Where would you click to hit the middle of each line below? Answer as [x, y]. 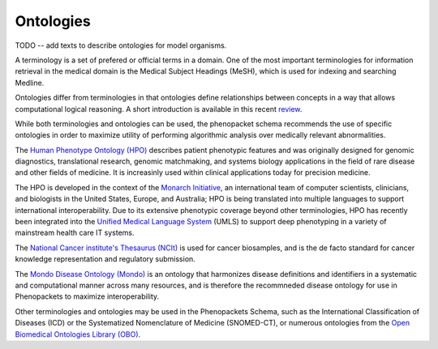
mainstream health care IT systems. [75, 233]
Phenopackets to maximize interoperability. [87, 296]
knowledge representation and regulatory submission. [105, 259]
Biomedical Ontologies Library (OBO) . [78, 334]
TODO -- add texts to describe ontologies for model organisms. [121, 45]
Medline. [30, 83]
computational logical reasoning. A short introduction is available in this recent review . [159, 109]
